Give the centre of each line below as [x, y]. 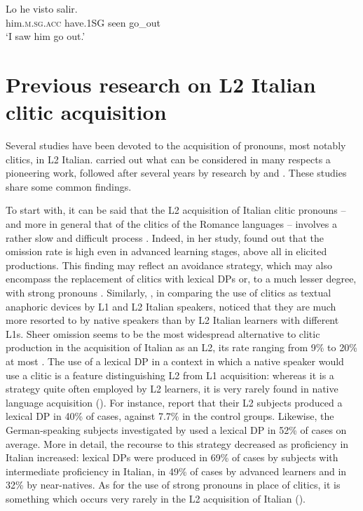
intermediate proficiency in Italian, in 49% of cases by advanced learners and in [176, 471]
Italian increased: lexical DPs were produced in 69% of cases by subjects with [172, 457]
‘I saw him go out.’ [46, 36]
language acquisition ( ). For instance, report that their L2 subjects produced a [174, 402]
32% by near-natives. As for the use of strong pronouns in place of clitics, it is [173, 485]
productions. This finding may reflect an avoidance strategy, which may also [169, 265]
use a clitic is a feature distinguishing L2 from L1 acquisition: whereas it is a [170, 375]
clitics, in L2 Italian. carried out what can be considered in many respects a [168, 159]
